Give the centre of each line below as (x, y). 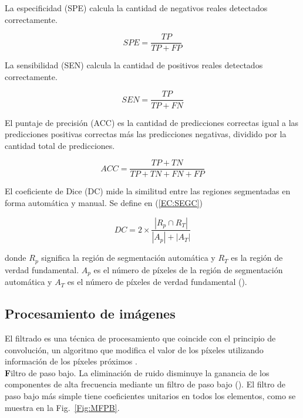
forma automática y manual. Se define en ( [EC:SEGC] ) (104, 202)
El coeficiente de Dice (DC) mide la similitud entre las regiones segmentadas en (148, 191)
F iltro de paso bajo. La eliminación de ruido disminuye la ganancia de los (137, 372)
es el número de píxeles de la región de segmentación (188, 269)
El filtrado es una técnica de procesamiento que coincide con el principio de (140, 338)
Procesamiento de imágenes (90, 313)
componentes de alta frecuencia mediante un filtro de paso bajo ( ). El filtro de (145, 384)
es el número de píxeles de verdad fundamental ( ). (157, 282)
